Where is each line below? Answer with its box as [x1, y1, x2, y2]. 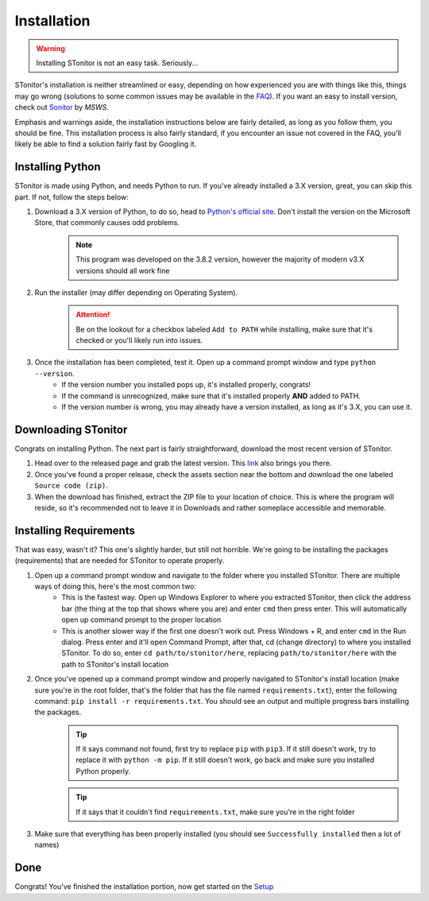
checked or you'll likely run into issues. [75, 336, 203, 345]
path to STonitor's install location [61, 659, 169, 669]
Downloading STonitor [14, 422, 128, 437]
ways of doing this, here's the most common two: [34, 581, 197, 591]
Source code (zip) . [34, 481, 109, 491]
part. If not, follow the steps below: [14, 192, 129, 202]
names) [34, 840, 60, 850]
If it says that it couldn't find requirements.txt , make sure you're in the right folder [75, 807, 355, 817]
